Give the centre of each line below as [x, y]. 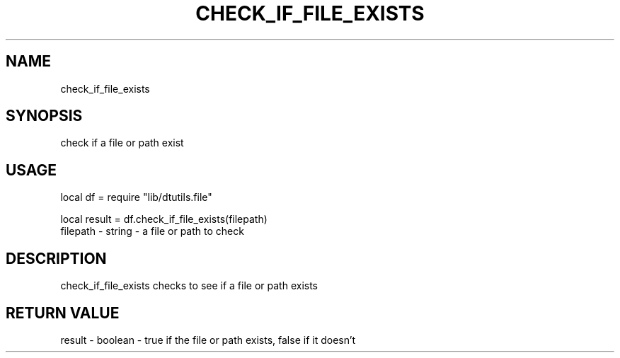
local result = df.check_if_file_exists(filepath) [164, 219]
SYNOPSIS [44, 116]
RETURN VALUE [63, 313]
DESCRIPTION [56, 258]
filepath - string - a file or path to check [152, 231]
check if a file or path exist [122, 143]
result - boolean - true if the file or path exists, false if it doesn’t [208, 340]
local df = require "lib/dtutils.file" [136, 197]
